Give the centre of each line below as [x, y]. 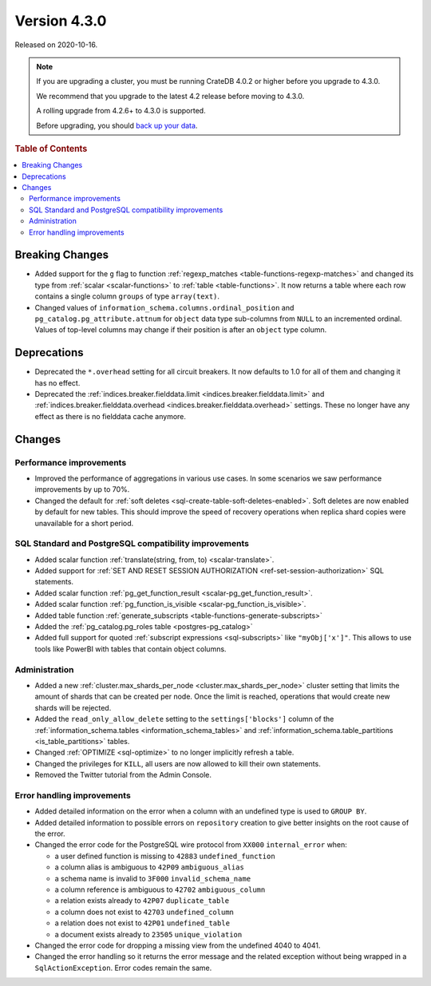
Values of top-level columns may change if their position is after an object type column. [181, 330]
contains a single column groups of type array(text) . [127, 296]
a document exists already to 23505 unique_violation [148, 934]
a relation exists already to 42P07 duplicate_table [142, 901]
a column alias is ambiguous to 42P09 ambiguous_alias [150, 867]
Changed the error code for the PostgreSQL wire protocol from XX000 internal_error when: [191, 845]
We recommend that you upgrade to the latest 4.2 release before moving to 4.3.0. [170, 96]
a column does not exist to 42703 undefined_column [144, 912]
